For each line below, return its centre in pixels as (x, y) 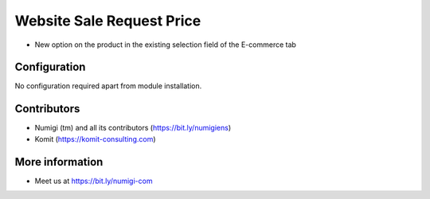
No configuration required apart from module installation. (108, 86)
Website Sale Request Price (108, 21)
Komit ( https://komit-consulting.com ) (95, 139)
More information (59, 162)
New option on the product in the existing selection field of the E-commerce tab (165, 45)
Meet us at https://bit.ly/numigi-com (94, 181)
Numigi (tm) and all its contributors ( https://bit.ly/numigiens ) (133, 128)
